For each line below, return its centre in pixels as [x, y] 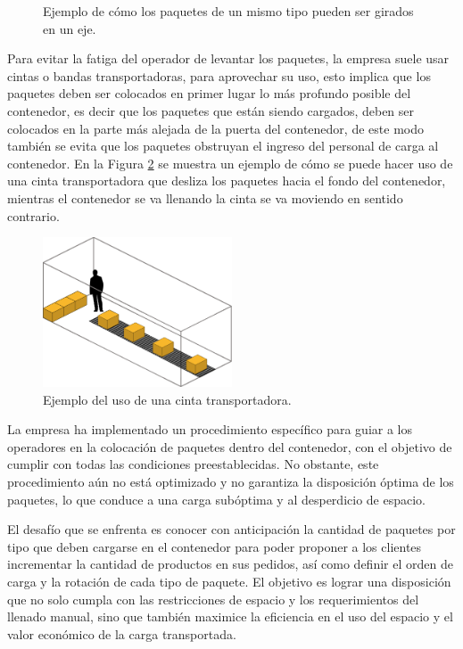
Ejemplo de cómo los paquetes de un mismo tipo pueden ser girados [228, 11]
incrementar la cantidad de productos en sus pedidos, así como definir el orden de [230, 564]
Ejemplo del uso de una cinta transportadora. [167, 399]
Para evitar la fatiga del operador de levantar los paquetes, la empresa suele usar [228, 58]
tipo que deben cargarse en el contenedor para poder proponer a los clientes [215, 546]
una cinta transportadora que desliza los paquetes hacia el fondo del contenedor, [227, 181]
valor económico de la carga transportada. [122, 633]
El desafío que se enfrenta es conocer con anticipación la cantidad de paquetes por [231, 529]
